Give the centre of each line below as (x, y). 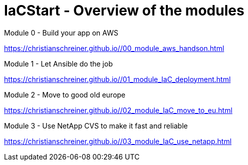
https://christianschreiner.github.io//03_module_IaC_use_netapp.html (118, 141)
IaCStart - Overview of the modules (124, 10)
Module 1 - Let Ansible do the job (58, 63)
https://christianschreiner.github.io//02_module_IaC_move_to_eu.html (118, 110)
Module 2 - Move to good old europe (65, 94)
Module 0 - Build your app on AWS (61, 32)
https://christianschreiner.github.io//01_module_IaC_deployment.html (117, 79)
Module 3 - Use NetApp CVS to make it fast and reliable (96, 125)
